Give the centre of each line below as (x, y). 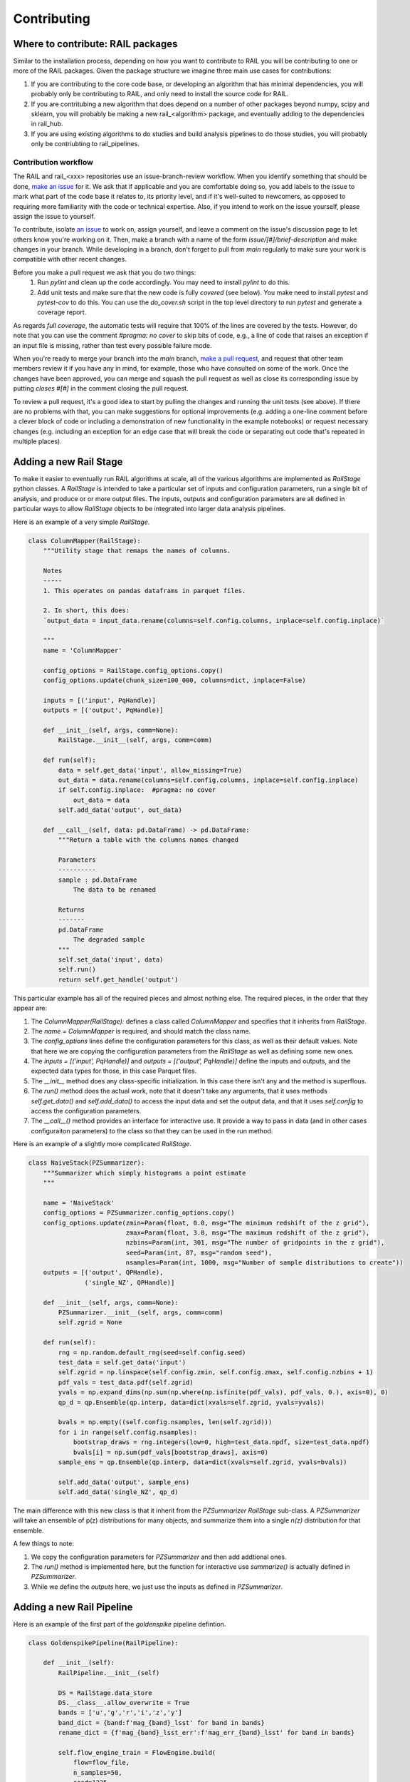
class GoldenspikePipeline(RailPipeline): (103, 1643)
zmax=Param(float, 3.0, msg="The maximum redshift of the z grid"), (248, 1232)
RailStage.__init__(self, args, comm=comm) (135, 740)
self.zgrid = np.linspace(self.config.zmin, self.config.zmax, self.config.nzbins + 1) (216, 1372)
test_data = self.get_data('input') (122, 1362)
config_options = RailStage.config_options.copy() (133, 670)
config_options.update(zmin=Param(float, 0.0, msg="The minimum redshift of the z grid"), (206, 1223)
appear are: (30, 1008)
